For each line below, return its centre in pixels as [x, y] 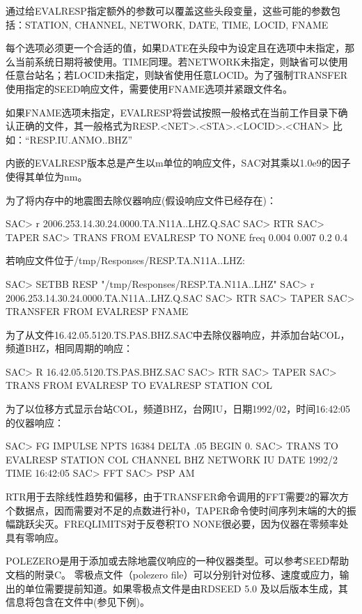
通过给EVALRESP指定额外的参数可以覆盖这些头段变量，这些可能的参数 [168, 10]
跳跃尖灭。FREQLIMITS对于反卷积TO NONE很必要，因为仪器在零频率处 [182, 524]
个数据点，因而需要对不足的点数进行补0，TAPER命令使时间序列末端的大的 [176, 510]
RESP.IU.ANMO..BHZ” [81, 139]
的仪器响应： [35, 422]
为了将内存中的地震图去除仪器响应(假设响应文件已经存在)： [141, 200]
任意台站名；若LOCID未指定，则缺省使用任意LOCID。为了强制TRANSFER [177, 75]
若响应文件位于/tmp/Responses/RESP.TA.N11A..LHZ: [125, 260]
